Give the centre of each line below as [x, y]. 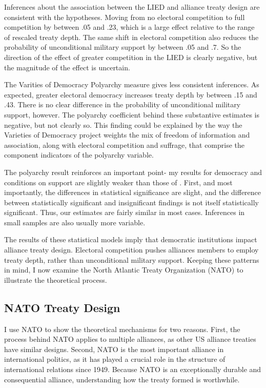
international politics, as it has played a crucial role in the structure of [115, 359]
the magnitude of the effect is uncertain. [67, 67]
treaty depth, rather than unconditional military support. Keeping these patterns [132, 259]
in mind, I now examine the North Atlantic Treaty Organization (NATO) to [124, 270]
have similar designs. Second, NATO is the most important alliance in [114, 349]
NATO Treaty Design [62, 307]
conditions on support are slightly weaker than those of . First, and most [118, 182]
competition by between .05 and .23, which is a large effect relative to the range [129, 27]
